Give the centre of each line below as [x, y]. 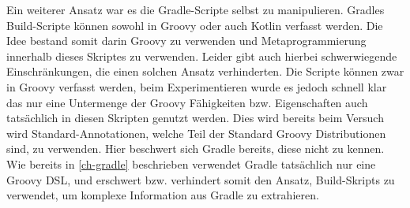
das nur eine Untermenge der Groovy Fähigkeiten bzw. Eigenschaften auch [187, 102]
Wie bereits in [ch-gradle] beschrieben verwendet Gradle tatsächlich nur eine [191, 163]
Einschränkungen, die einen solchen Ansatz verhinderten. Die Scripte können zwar [205, 71]
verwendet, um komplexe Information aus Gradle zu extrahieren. [163, 195]
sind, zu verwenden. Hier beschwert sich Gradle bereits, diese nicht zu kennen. [196, 149]
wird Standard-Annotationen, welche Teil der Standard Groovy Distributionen [196, 133]
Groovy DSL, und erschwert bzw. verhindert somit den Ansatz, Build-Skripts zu [201, 179]
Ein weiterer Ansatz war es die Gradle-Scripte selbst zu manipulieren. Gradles [196, 9]
